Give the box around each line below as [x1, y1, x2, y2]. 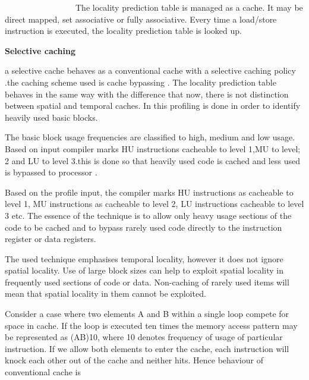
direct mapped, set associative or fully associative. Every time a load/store [5, 12, 277, 25]
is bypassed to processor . [5, 166, 97, 178]
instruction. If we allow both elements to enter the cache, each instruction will [5, 342, 289, 354]
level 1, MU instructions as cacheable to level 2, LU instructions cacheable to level [5, 197, 304, 210]
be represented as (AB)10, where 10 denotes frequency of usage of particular [5, 331, 283, 343]
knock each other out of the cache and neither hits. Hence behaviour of [5, 354, 263, 366]
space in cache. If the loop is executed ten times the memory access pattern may [5, 319, 298, 331]
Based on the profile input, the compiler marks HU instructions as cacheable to [5, 186, 294, 198]
